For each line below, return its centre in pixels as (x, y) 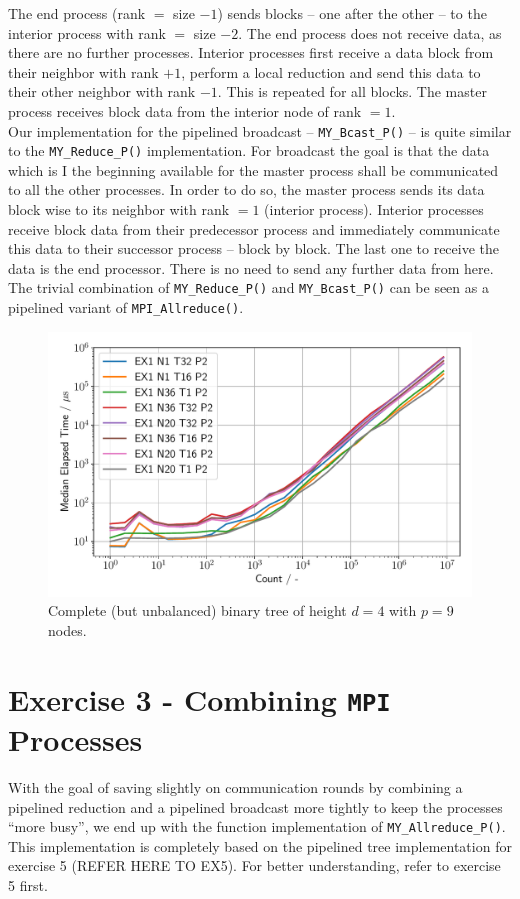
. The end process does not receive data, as (370, 32)
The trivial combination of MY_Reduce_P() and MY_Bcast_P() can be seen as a (248, 287)
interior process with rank (87, 32)
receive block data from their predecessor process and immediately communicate (254, 228)
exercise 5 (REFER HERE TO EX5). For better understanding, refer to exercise (254, 865)
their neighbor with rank (83, 71)
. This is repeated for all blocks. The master (352, 91)
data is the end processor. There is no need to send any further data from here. (251, 267)
